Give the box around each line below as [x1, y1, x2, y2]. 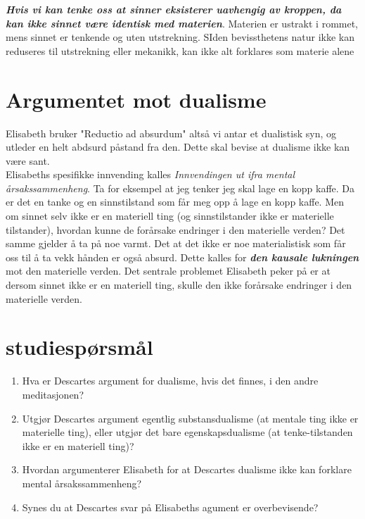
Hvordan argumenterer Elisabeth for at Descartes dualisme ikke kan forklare [22, 462, 352, 477]
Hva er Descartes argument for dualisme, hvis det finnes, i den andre [22, 373, 319, 388]
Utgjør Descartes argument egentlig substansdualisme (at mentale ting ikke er [22, 411, 359, 425]
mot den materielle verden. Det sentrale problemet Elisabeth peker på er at [6, 263, 331, 278]
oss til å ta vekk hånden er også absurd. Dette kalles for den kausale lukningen [6, 249, 359, 264]
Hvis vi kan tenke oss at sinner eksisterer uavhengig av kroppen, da [6, 2, 342, 16]
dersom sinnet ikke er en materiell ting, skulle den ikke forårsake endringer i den [6, 277, 352, 292]
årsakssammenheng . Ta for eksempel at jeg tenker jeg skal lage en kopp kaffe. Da [6, 180, 355, 195]
